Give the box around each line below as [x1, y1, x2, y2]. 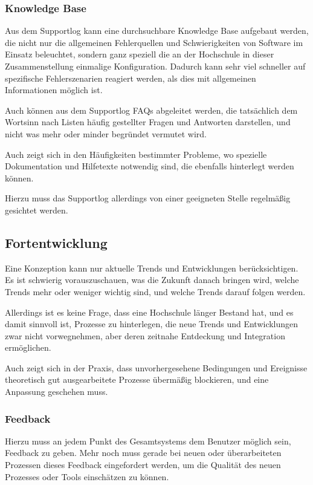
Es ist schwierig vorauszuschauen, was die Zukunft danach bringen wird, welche [5, 273, 299, 286]
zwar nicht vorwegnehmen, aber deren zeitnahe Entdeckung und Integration [5, 329, 285, 342]
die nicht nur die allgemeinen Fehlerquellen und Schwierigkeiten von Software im [5, 36, 303, 48]
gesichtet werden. [5, 203, 68, 216]
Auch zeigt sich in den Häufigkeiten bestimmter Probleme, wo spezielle [5, 148, 267, 160]
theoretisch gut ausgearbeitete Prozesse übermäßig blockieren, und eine [5, 373, 269, 386]
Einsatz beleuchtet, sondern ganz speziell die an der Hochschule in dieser [5, 48, 274, 60]
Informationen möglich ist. [5, 83, 103, 96]
